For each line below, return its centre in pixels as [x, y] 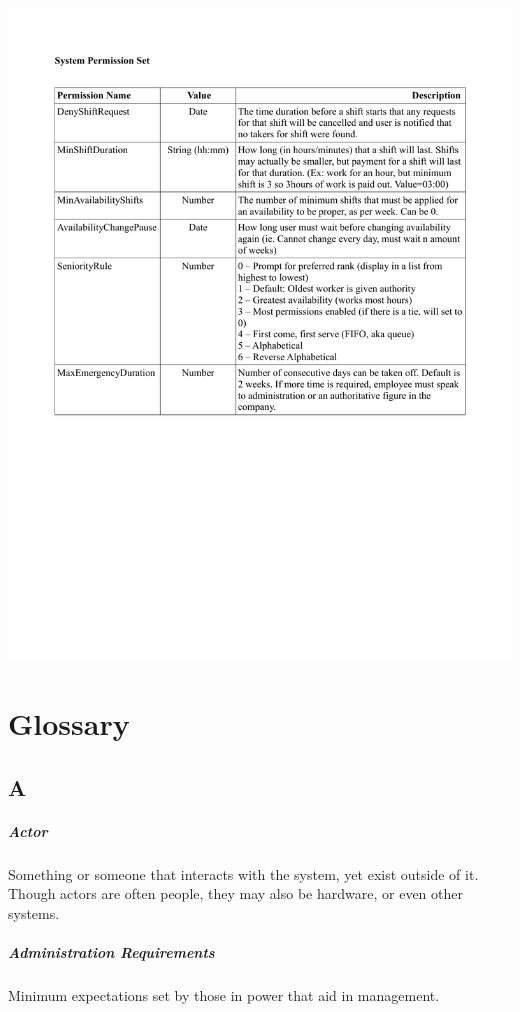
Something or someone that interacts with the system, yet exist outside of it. [243, 873]
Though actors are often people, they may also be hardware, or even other [235, 893]
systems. [34, 912]
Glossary [69, 723]
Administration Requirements [111, 952]
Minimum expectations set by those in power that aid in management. [224, 995]
